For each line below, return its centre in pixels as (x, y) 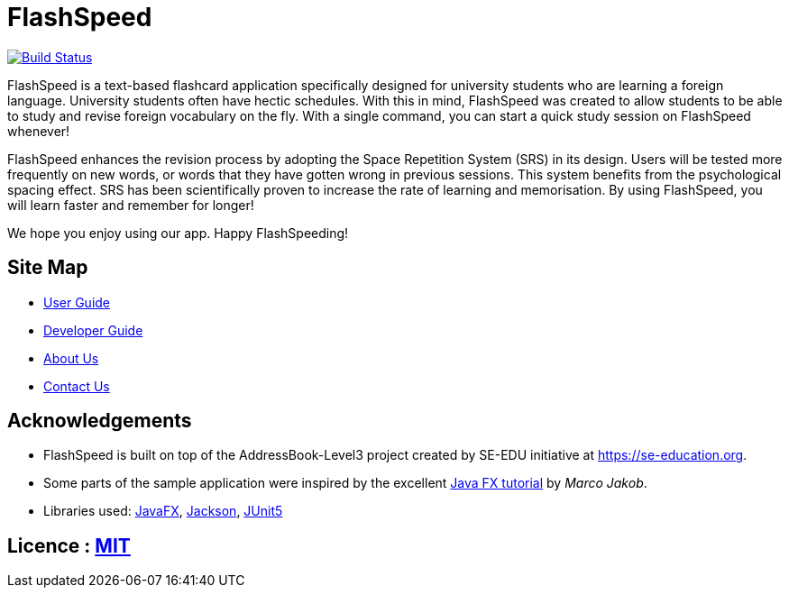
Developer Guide (93, 330)
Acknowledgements (100, 421)
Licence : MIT (69, 545)
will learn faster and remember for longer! (131, 205)
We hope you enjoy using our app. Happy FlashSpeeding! (178, 233)
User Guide (77, 302)
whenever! (39, 131)
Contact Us (77, 386)
